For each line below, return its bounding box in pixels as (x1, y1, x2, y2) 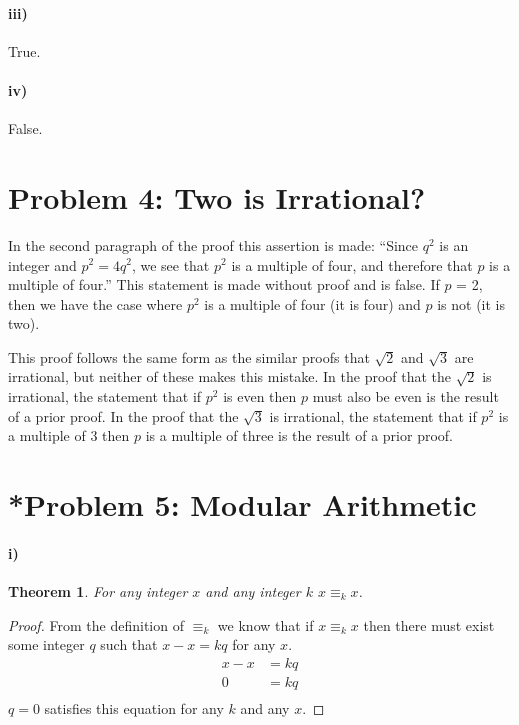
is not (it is (437, 293, 506, 314)
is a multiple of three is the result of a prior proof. (145, 425, 453, 446)
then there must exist (363, 614, 495, 635)
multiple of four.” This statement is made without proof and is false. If (8, 274, 440, 295)
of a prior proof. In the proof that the (8, 405, 239, 426)
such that (100, 634, 158, 655)
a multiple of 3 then (8, 425, 130, 446)
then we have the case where (8, 293, 183, 314)
